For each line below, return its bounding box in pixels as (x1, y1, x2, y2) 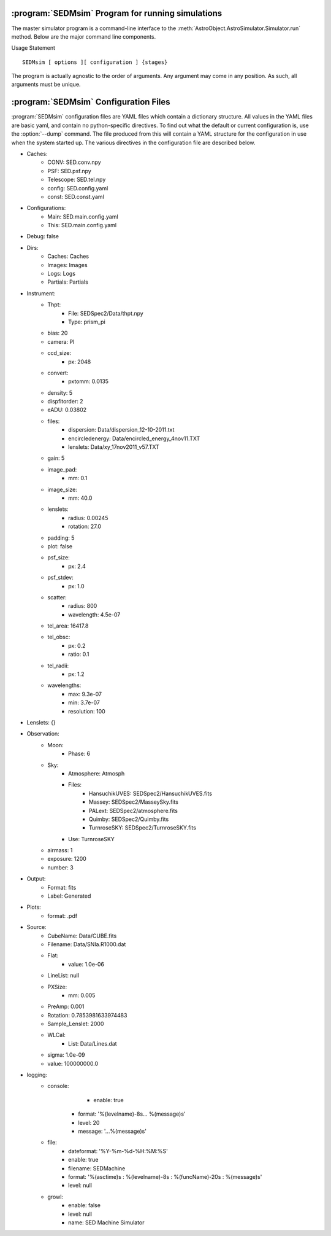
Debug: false (26, 233, 59, 240)
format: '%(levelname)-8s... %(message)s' (78, 1110, 186, 1117)
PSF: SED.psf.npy (47, 167, 91, 174)
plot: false (47, 542, 73, 550)
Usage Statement (11, 44, 55, 52)
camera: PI (47, 338, 75, 345)
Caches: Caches (47, 252, 89, 260)
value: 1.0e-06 (68, 960, 104, 968)
